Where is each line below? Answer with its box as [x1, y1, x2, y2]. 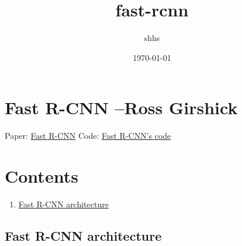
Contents [5, 164, 78, 188]
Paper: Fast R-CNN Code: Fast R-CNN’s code [5, 129, 171, 142]
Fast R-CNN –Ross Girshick [5, 95, 238, 119]
